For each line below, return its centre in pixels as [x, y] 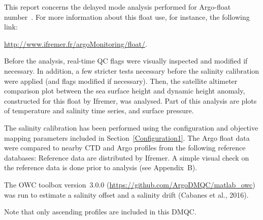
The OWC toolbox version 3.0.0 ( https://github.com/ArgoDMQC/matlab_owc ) [130, 184]
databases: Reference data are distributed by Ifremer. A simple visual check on [127, 157]
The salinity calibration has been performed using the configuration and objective [131, 127]
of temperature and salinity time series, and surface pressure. [99, 111]
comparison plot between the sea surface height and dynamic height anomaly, [125, 91]
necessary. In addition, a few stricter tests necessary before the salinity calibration [132, 70]
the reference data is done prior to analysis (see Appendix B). [101, 167]
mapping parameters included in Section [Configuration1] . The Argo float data [127, 137]
